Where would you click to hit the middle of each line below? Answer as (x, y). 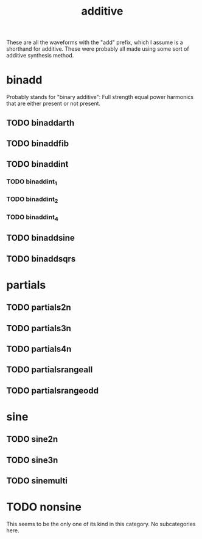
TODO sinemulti (37, 481)
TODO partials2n (39, 308)
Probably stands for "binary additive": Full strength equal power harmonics (100, 97)
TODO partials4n (39, 349)
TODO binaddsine (40, 238)
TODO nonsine (44, 507)
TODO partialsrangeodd (53, 390)
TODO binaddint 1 (32, 182)
